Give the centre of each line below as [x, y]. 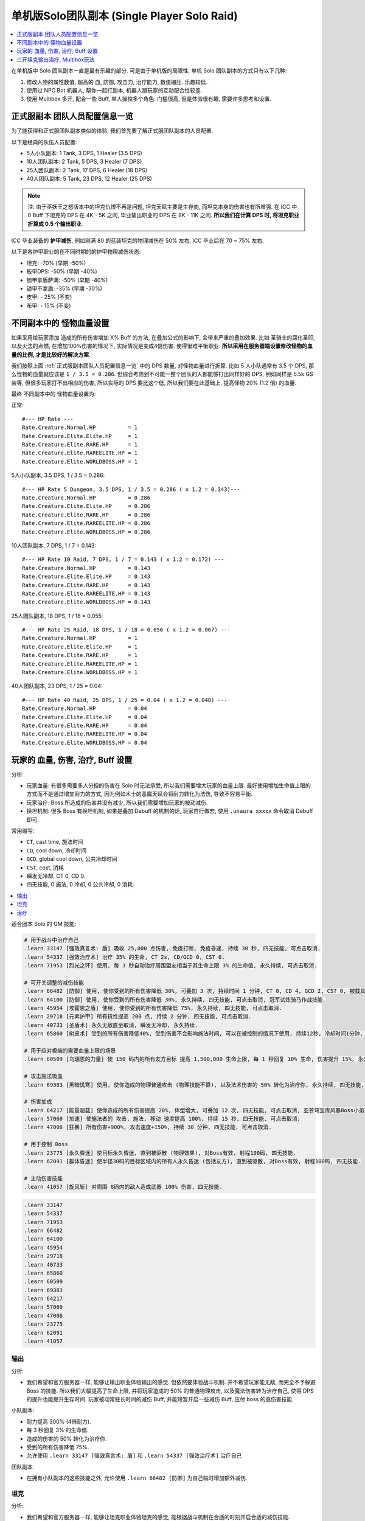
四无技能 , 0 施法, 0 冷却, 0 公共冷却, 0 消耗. [80, 885]
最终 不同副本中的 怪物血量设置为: [54, 394]
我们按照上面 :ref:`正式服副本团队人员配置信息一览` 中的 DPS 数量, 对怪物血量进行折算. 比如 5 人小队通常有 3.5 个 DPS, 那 [163, 366]
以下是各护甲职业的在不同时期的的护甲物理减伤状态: [76, 252]
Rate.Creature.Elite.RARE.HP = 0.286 [86, 515]
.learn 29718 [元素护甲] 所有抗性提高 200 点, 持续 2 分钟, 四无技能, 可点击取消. [138, 1017]
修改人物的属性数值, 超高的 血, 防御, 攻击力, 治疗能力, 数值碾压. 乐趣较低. [117, 82]
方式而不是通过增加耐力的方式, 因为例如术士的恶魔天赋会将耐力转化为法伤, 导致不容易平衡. [139, 794]
